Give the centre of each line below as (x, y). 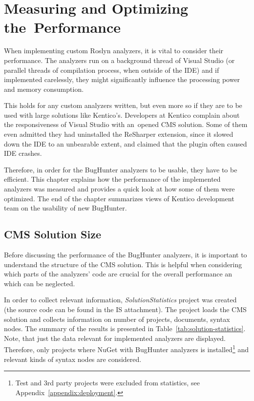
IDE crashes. (23, 153)
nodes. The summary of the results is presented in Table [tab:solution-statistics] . (125, 328)
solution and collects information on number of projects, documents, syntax (117, 319)
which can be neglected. (40, 283)
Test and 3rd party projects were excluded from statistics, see (107, 383)
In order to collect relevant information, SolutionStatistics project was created (120, 300)
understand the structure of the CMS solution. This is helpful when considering (123, 264)
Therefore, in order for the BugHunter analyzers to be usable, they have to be (121, 169)
